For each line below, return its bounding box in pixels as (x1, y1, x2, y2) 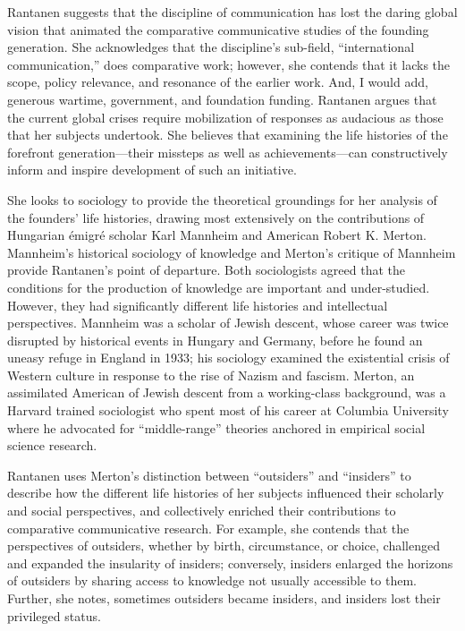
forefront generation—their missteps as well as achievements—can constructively (7, 142, 448, 161)
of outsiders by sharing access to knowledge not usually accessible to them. (7, 571, 417, 590)
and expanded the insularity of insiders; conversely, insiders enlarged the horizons (7, 553, 453, 572)
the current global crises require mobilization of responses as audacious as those (7, 107, 444, 126)
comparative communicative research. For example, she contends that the (7, 518, 410, 537)
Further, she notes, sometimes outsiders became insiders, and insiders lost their (7, 589, 441, 607)
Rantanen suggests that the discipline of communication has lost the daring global (7, 3, 458, 21)
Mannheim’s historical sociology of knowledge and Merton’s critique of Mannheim (7, 243, 456, 261)
